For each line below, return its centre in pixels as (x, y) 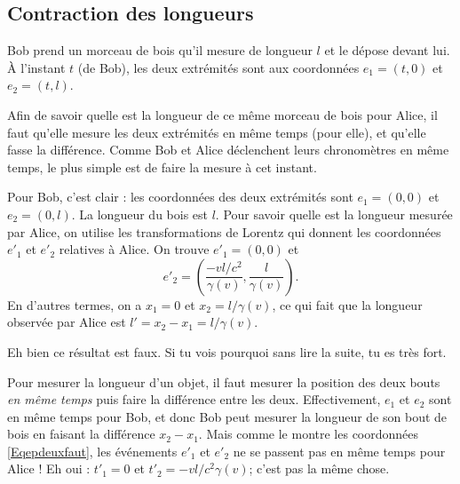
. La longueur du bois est (139, 214)
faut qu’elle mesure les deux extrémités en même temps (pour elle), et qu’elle (217, 132)
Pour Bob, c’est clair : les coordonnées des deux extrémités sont (180, 197)
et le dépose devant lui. (387, 50)
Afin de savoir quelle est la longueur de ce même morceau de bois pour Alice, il (222, 114)
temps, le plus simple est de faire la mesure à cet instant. (162, 167)
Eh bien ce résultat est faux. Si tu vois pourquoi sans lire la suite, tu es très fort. (227, 351)
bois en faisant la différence (81, 434)
